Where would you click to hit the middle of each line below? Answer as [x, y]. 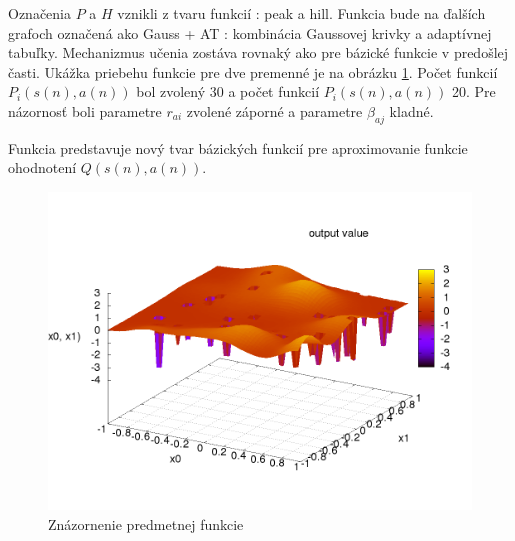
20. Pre [473, 91]
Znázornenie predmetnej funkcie [146, 523]
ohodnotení [42, 167]
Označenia [39, 13]
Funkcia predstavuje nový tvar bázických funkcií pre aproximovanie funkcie [238, 147]
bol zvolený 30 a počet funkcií [228, 91]
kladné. [411, 110]
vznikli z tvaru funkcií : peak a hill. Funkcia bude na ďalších [301, 13]
